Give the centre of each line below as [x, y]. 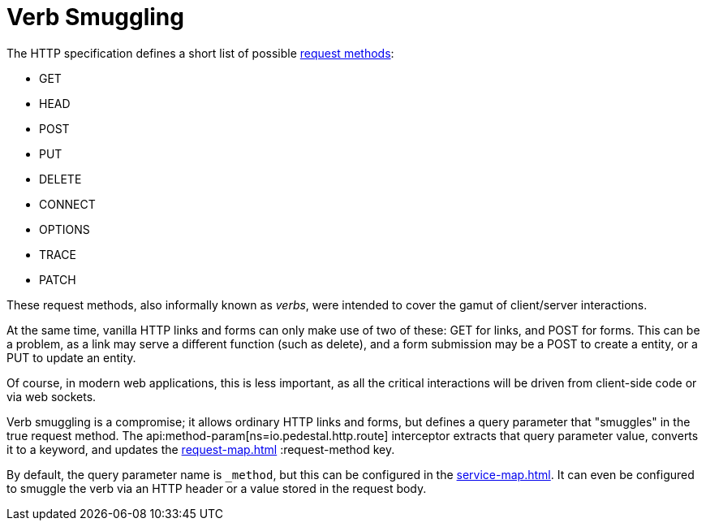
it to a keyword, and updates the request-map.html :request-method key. [201, 449]
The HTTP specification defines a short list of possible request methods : [200, 53]
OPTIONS [65, 229]
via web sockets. [52, 396]
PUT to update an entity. [71, 357]
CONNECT [67, 204]
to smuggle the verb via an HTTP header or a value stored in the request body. [217, 488]
